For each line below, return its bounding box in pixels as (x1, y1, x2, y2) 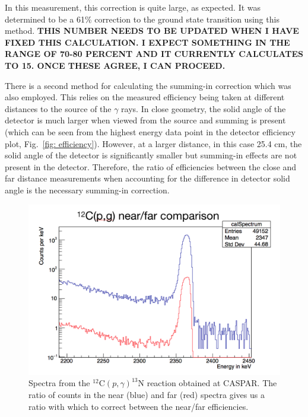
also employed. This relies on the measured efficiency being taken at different (5, 91, 285, 103)
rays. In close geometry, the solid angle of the (121, 102, 286, 114)
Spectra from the (28, 377, 90, 389)
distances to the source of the (5, 102, 112, 114)
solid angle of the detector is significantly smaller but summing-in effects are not (5, 149, 297, 161)
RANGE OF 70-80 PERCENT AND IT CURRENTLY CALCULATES (5, 47, 303, 60)
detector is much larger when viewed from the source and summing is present (5, 114, 286, 126)
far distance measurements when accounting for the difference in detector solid (5, 172, 290, 184)
